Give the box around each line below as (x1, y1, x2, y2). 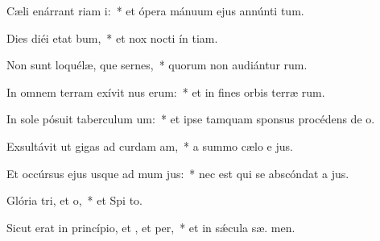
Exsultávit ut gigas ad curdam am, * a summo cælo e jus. (6, 137, 293, 154)
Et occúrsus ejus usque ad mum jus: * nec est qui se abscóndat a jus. (6, 164, 349, 181)
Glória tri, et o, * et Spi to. (6, 192, 142, 209)
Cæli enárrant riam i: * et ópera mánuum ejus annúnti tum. (6, 2, 304, 19)
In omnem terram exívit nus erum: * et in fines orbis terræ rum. (6, 83, 325, 100)
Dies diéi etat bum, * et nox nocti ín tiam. (6, 29, 218, 46)
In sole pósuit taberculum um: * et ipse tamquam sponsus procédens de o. (6, 110, 375, 127)
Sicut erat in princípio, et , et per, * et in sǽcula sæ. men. (6, 218, 295, 235)
